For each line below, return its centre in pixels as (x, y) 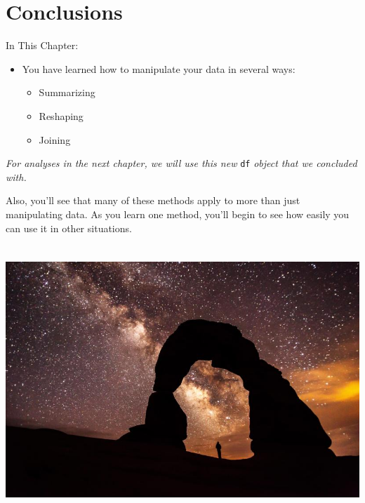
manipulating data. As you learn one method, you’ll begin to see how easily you (178, 214)
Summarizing (67, 92)
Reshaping (61, 115)
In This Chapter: (42, 45)
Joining (55, 139)
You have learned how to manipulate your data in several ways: (159, 68)
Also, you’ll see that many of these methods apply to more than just (153, 200)
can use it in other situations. (69, 228)
